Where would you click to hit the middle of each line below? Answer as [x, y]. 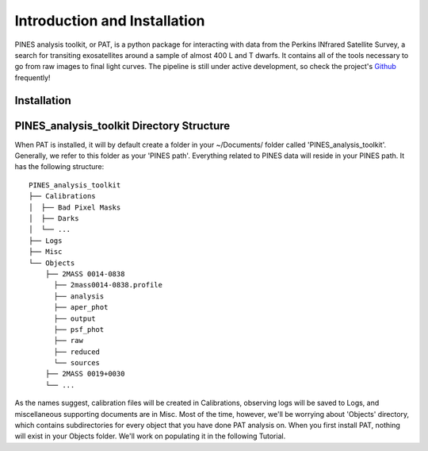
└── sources [77, 363]
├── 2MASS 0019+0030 [85, 374]
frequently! [32, 77]
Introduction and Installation [110, 21]
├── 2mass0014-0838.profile [108, 285]
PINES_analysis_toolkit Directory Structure [122, 126]
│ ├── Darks [54, 218]
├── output [75, 318]
